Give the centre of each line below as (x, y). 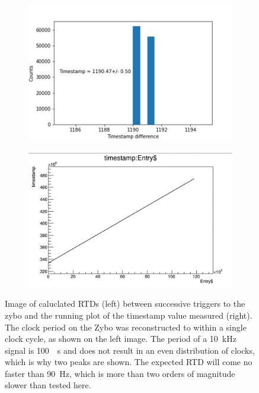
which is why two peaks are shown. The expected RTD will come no (129, 362)
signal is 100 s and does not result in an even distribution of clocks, (130, 350)
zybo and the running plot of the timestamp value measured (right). (129, 315)
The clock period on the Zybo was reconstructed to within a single (126, 327)
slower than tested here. (48, 385)
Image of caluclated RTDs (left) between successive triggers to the (125, 304)
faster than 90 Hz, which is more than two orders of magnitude (120, 373)
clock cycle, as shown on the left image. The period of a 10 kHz (121, 339)
